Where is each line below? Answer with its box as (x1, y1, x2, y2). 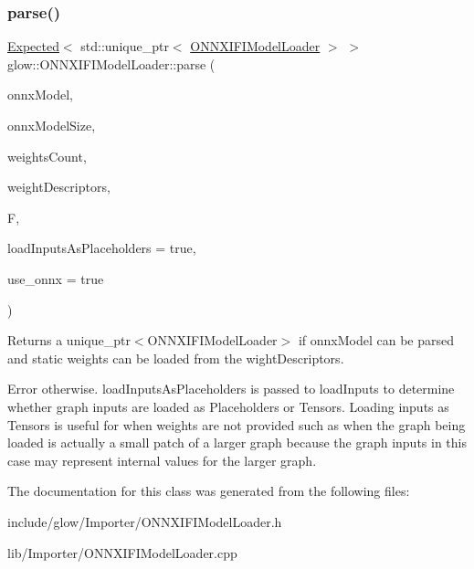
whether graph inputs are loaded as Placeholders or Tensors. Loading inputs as (7, 396, 449, 416)
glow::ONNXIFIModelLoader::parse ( (7, 54, 216, 73)
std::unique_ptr (80, 37, 169, 56)
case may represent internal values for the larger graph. (7, 450, 317, 469)
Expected (7, 37, 59, 56)
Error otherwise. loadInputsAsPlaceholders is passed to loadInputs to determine (7, 379, 455, 398)
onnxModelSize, (7, 116, 96, 134)
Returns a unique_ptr (7, 331, 131, 350)
